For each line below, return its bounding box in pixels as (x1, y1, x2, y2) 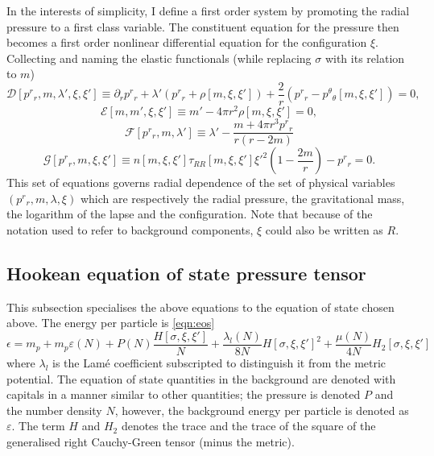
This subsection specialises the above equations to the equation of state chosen (6, 298, 395, 315)
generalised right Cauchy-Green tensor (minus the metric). (6, 433, 295, 450)
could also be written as (265, 222, 383, 238)
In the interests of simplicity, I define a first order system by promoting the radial (6, 2, 410, 19)
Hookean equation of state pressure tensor (6, 261, 366, 286)
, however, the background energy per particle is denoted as (114, 401, 409, 418)
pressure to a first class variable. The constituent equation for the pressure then (6, 18, 399, 35)
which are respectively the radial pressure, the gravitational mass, (80, 189, 405, 206)
